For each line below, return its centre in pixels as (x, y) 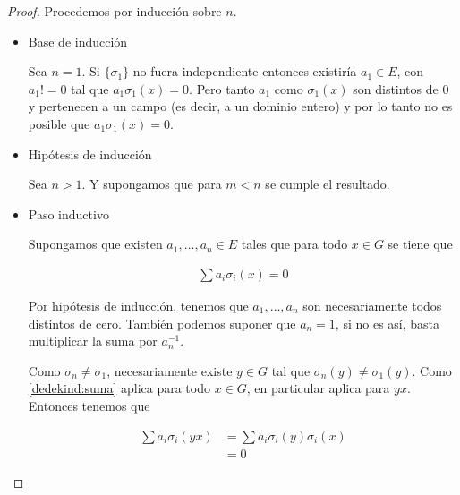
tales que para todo (294, 244)
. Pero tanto (222, 88)
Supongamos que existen (95, 244)
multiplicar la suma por (93, 341)
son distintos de (396, 88)
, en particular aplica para (318, 388)
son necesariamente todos (372, 305)
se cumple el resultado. (328, 184)
